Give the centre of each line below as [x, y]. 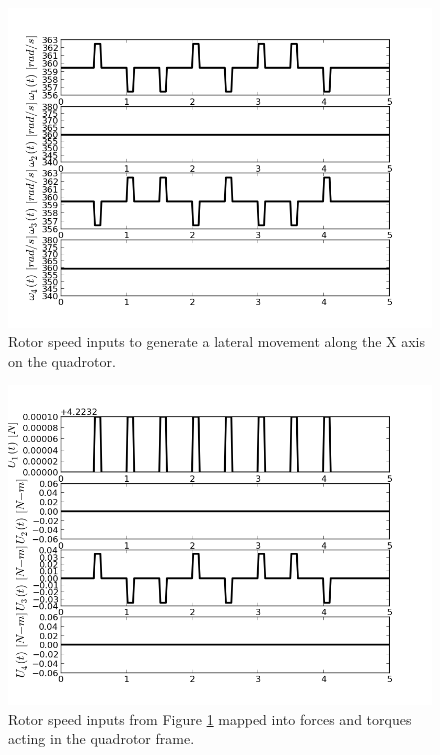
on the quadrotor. [62, 360]
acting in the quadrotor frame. [101, 738]
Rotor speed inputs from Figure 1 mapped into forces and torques [210, 718]
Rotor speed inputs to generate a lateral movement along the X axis [217, 341]
